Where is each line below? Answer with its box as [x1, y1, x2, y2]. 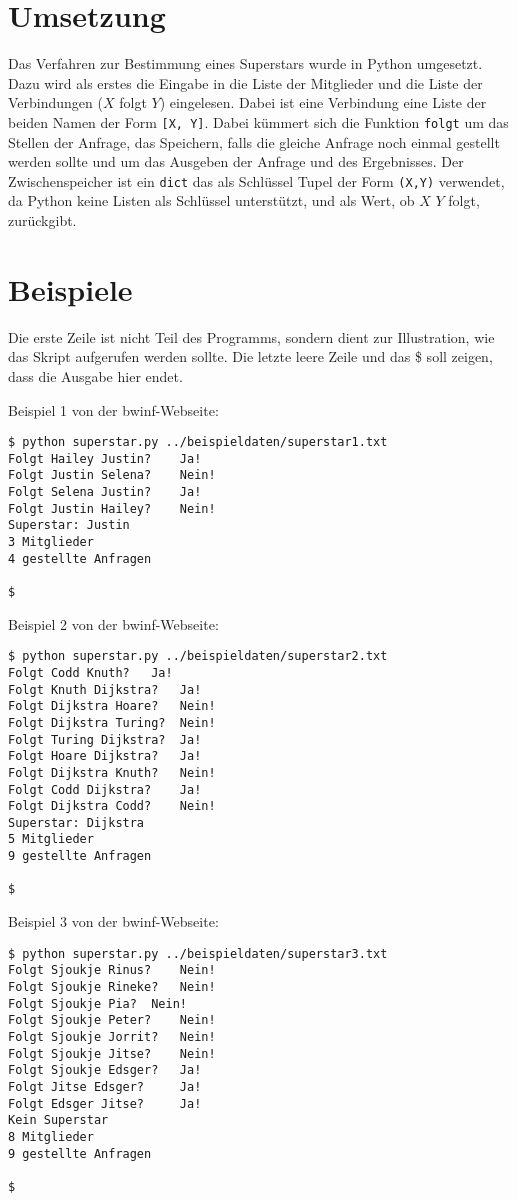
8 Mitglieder [8, 1129, 94, 1144]
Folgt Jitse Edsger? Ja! [8, 1079, 202, 1094]
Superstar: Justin [8, 518, 130, 533]
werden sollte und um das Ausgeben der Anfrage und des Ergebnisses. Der [8, 151, 464, 172]
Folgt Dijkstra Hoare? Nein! [8, 699, 216, 714]
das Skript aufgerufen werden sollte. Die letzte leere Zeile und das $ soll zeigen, [8, 346, 493, 367]
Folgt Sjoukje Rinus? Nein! [8, 963, 216, 978]
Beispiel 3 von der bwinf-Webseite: [8, 911, 219, 932]
